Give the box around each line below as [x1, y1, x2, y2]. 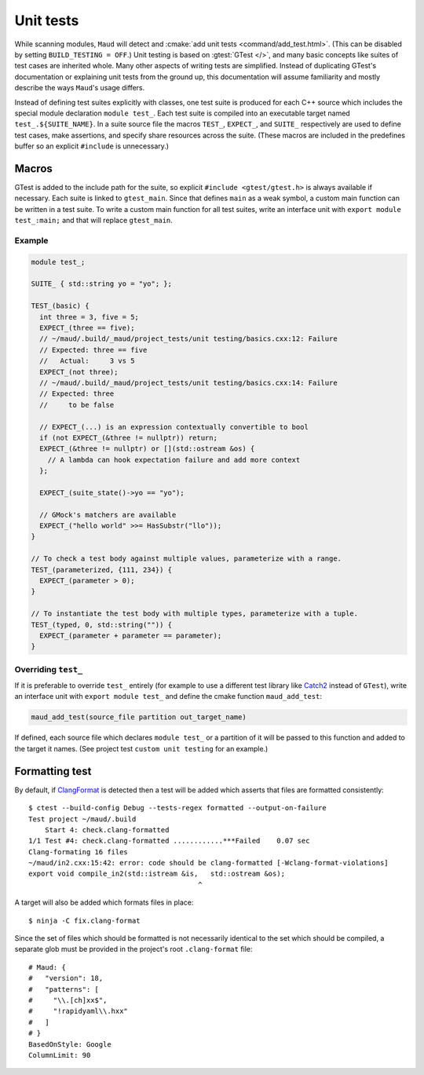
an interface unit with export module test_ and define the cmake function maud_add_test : [14, 692, 322, 701]
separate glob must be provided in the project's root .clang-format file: [14, 945, 253, 954]
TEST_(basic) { [31, 302, 90, 310]
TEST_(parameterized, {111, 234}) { [31, 565, 173, 574]
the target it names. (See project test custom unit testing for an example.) [14, 744, 269, 753]
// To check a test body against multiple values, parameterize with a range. [31, 554, 342, 563]
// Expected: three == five [39, 346, 148, 354]
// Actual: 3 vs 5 [39, 357, 135, 365]
